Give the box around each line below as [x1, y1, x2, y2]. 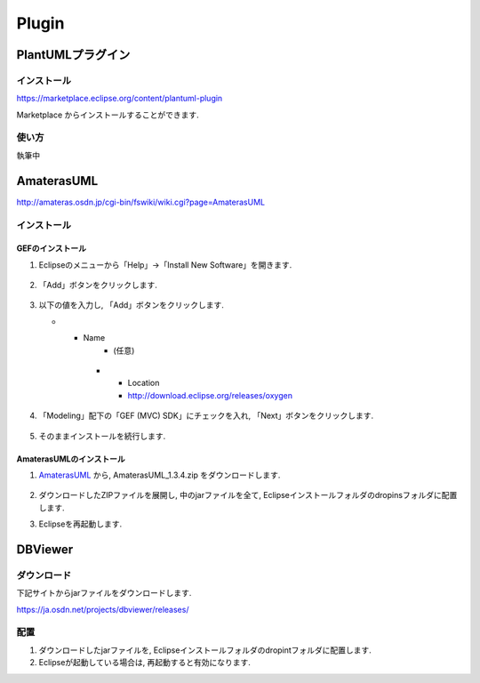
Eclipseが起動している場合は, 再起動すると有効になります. [38, 657, 251, 668]
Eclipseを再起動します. [38, 518, 123, 529]
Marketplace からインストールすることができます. [16, 109, 199, 120]
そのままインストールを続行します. [38, 430, 166, 441]
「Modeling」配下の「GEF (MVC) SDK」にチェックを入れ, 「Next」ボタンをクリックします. [38, 410, 374, 422]
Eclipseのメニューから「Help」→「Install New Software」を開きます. [38, 259, 292, 270]
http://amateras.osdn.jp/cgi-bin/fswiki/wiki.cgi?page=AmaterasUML [16, 197, 266, 207]
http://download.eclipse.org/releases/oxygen [127, 390, 293, 400]
